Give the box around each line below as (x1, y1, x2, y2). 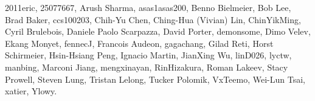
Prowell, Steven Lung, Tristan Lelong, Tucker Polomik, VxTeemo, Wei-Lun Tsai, (5, 72, 305, 85)
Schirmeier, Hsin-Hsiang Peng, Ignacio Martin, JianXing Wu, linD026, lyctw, (5, 49, 292, 61)
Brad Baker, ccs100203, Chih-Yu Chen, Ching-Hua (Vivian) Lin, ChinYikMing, (5, 13, 301, 26)
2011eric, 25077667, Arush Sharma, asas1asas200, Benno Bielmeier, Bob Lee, (5, 1, 291, 13)
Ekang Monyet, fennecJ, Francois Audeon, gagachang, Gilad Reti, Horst (5, 37, 274, 49)
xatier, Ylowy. (5, 85, 57, 97)
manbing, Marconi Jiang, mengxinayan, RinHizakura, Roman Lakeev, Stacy (5, 60, 288, 73)
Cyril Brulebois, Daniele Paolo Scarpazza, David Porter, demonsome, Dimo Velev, (5, 25, 311, 38)
